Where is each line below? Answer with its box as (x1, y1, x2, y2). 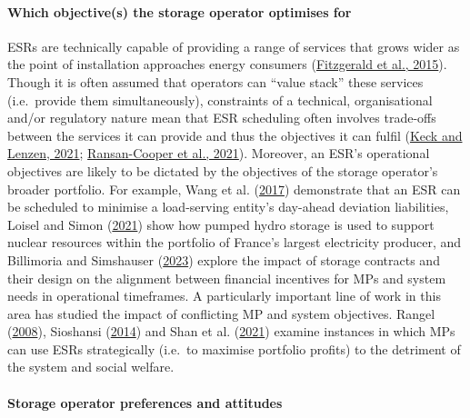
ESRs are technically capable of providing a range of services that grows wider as (7, 36, 460, 55)
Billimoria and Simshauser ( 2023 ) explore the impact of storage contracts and (7, 250, 440, 269)
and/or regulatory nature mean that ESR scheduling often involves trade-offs (7, 108, 436, 127)
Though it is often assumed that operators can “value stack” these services (7, 72, 424, 91)
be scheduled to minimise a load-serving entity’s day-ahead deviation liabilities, (7, 197, 449, 216)
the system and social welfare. (7, 357, 175, 376)
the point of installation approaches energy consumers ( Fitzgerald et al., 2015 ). (7, 55, 447, 74)
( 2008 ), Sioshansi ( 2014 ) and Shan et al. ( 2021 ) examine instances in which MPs (7, 322, 455, 341)
